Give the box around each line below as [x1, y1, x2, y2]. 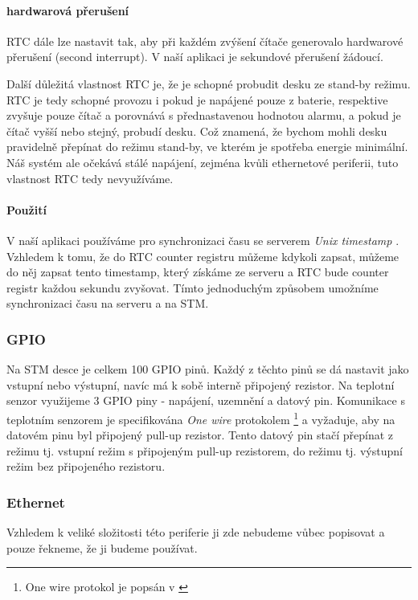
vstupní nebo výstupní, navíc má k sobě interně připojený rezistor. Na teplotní [6, 376, 395, 393]
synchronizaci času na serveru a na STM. [6, 295, 209, 312]
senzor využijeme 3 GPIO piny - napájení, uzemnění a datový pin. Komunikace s [6, 392, 405, 409]
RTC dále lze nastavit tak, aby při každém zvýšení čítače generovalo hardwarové [6, 32, 404, 49]
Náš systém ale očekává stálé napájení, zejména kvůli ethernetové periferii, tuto [6, 153, 399, 170]
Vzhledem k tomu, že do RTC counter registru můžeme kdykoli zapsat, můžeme [6, 247, 400, 264]
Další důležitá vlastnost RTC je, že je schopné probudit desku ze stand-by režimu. [6, 75, 411, 92]
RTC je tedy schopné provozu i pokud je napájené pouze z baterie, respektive [6, 91, 388, 108]
